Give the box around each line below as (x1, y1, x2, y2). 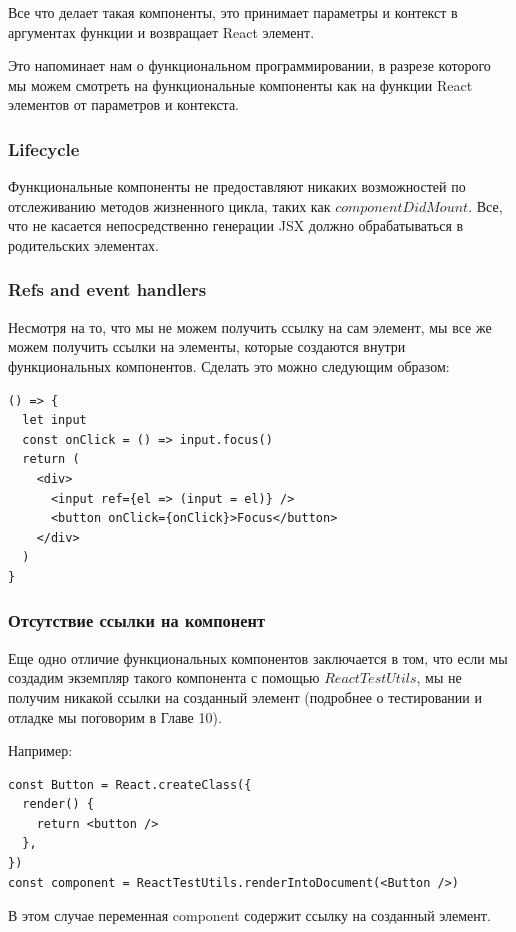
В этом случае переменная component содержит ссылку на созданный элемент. (8, 905, 491, 926)
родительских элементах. (8, 234, 160, 255)
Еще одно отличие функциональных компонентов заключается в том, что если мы (8, 647, 508, 668)
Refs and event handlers (8, 277, 207, 302)
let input (22, 413, 87, 428)
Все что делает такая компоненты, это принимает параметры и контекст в (8, 2, 458, 22)
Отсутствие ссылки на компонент (8, 608, 265, 633)
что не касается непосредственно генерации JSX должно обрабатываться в (8, 215, 464, 236)
